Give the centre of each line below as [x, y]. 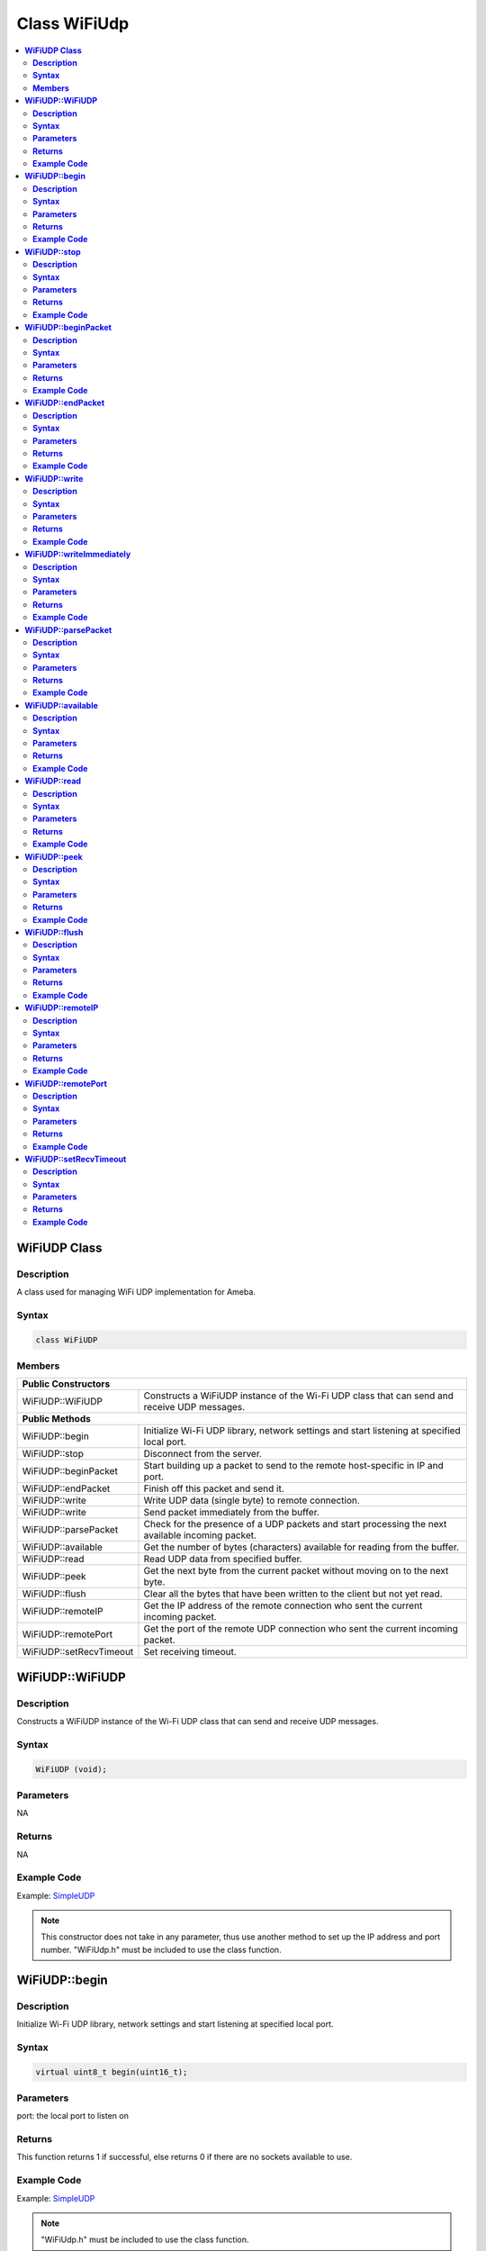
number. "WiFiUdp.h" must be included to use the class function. [162, 1949]
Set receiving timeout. [190, 1652]
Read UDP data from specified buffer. [223, 1559]
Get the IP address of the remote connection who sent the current [283, 1605]
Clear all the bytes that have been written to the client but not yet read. [293, 1594]
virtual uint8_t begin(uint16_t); [112, 2072]
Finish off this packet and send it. [214, 1488]
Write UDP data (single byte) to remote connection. [252, 1501]
